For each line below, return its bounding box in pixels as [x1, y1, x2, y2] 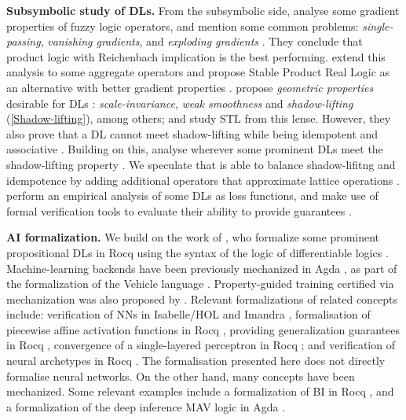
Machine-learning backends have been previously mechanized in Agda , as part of [6, 260, 397, 276]
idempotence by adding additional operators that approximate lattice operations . [6, 171, 400, 188]
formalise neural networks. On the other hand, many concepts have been [6, 367, 355, 384]
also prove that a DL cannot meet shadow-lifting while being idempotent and [6, 125, 379, 142]
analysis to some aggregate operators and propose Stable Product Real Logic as [6, 64, 390, 80]
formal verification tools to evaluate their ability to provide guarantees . [6, 202, 352, 219]
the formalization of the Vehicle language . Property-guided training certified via [6, 275, 394, 292]
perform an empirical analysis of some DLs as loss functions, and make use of [6, 187, 379, 204]
